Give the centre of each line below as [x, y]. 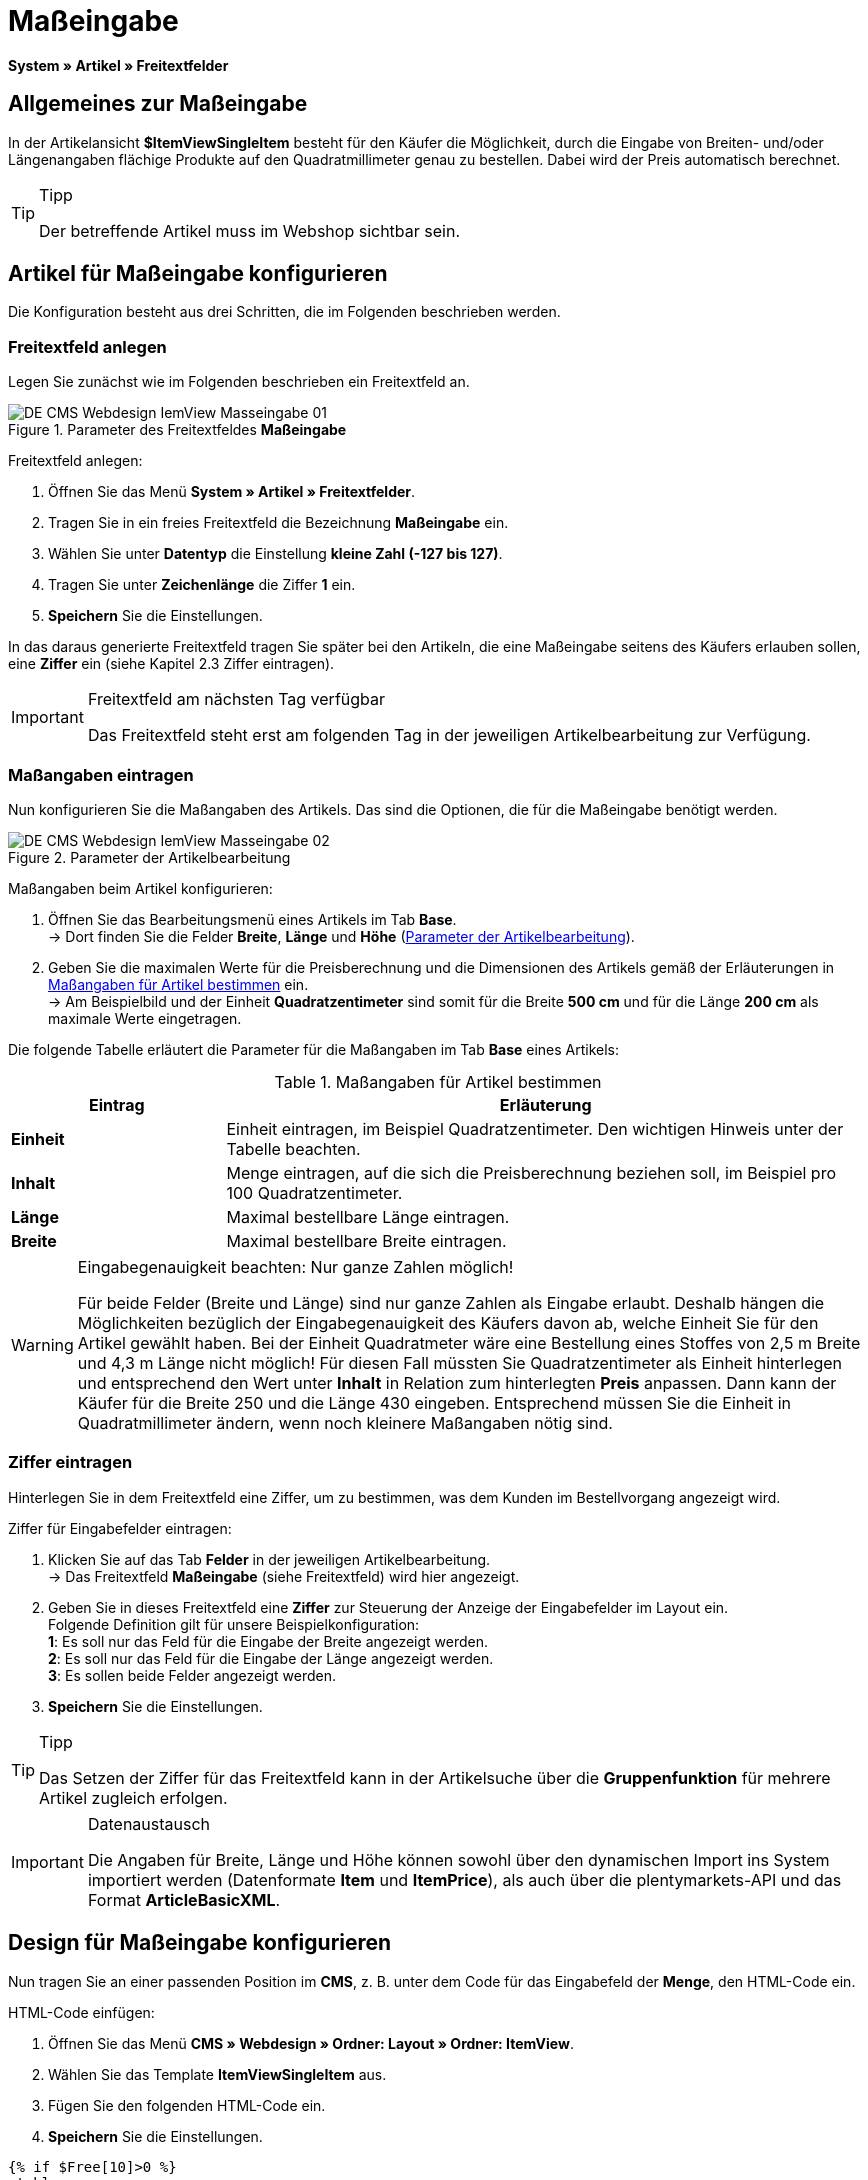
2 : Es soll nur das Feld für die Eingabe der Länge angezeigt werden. [271, 1658]
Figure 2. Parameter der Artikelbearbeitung [149, 857]
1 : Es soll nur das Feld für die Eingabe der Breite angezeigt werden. [268, 1641]
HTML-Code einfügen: [81, 2012]
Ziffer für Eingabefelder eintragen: [120, 1528]
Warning [42, 1344]
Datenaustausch [149, 1823]
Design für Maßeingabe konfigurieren [200, 1943]
